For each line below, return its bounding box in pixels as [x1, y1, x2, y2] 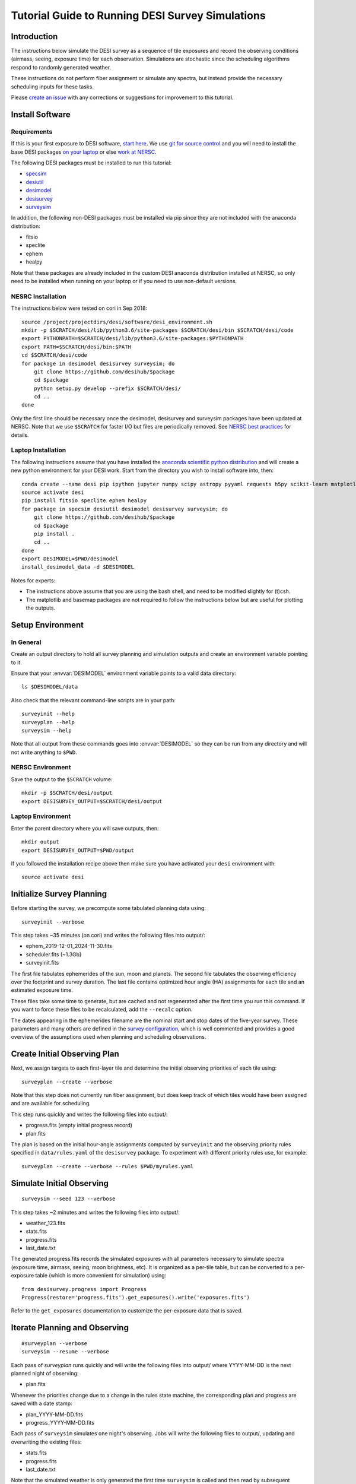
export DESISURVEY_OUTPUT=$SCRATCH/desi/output [21, 798, 163, 804]
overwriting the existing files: [11, 1438, 82, 1445]
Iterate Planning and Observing [11, 1323, 129, 1333]
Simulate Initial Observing [11, 1178, 109, 1188]
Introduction [11, 31, 58, 42]
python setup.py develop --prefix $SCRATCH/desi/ [33, 385, 181, 392]
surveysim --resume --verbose [21, 1348, 110, 1355]
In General [11, 638, 42, 646]
